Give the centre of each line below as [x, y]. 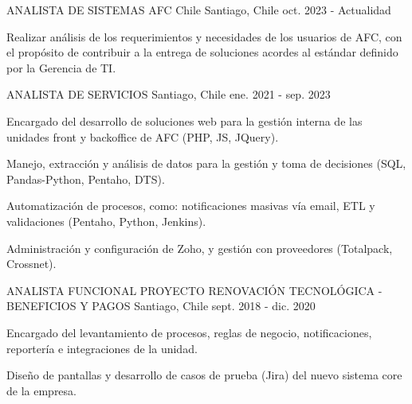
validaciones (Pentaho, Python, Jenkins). [106, 221]
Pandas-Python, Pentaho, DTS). [86, 179]
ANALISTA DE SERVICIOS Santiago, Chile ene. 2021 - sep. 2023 [169, 94]
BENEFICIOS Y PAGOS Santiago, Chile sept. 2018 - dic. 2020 [161, 306]
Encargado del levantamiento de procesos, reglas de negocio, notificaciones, [189, 332]
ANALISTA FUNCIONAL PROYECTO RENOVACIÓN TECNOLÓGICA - [194, 290]
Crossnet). [31, 264]
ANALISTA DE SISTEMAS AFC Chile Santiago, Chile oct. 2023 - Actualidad [199, 10]
